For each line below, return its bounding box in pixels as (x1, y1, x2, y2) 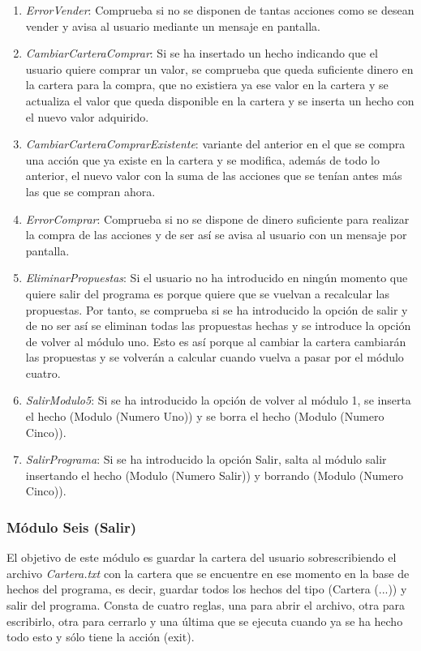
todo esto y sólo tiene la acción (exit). (6, 628, 195, 645)
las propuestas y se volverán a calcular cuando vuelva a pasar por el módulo (25, 349, 404, 366)
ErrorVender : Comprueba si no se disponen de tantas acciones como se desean (25, 2, 415, 18)
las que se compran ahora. (25, 182, 156, 199)
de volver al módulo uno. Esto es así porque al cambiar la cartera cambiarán (25, 332, 406, 349)
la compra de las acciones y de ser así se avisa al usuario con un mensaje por (25, 226, 407, 243)
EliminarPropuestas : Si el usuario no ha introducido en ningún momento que (25, 269, 408, 286)
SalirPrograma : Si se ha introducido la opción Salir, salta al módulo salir (25, 451, 387, 468)
